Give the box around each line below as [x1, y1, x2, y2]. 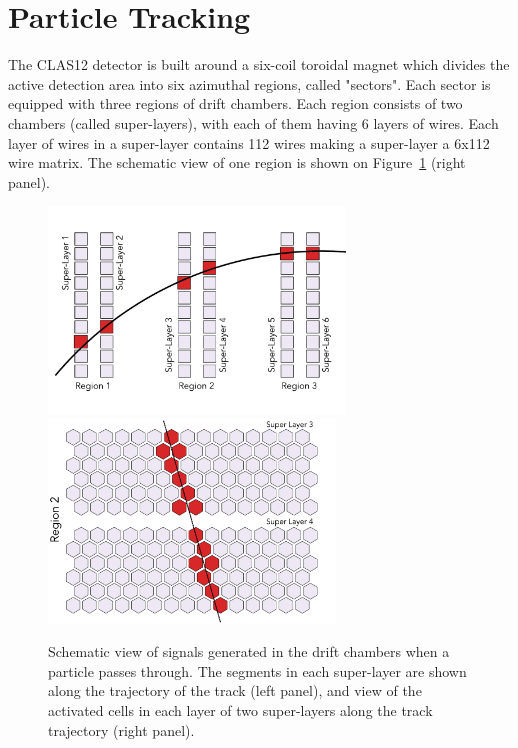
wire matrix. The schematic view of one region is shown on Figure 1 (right [8, 152, 466, 173]
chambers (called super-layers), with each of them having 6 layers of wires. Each [8, 112, 499, 133]
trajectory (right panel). [48, 719, 195, 740]
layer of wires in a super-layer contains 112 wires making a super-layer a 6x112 [8, 132, 490, 153]
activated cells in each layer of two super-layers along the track [48, 700, 433, 721]
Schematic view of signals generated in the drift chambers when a [48, 641, 450, 662]
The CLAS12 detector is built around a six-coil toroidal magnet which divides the [8, 54, 510, 75]
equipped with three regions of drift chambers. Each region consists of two [8, 93, 463, 114]
